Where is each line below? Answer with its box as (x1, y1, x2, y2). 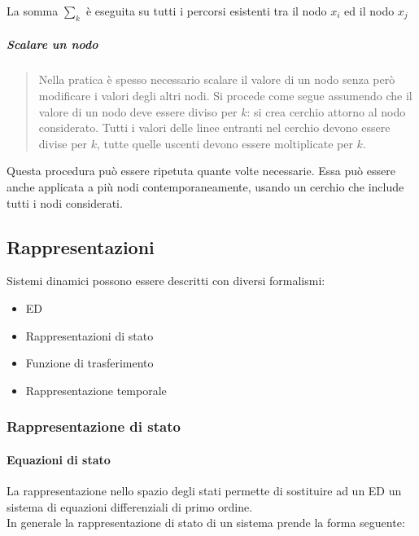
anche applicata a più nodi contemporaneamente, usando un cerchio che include (7, 178, 404, 195)
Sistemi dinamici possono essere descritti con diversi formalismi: (7, 272, 325, 289)
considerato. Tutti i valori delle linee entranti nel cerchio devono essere (38, 119, 391, 136)
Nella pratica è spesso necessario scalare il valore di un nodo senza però (38, 71, 395, 88)
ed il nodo (344, 2, 395, 19)
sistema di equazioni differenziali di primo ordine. (7, 498, 253, 515)
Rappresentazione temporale (25, 381, 167, 398)
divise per (38, 134, 88, 152)
